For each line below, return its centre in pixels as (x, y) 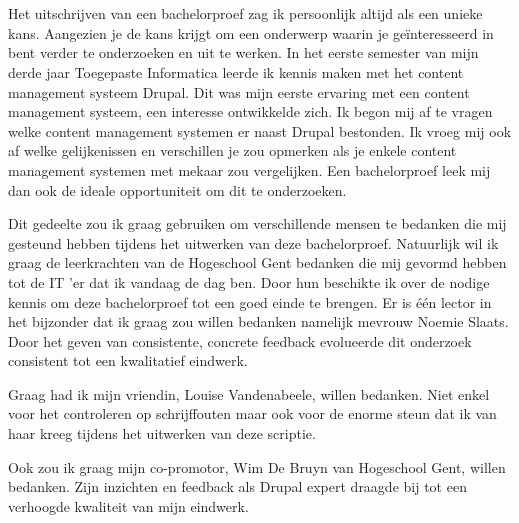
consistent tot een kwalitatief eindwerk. (128, 360)
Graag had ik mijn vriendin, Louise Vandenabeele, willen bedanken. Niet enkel (249, 393)
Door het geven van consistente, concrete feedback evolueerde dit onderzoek (240, 340)
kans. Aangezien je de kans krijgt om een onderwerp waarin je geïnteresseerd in (251, 32)
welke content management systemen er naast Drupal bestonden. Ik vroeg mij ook (260, 130)
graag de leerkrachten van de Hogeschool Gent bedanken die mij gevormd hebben (257, 262)
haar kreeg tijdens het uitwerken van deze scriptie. (162, 433)
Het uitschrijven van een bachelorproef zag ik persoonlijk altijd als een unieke (245, 13)
